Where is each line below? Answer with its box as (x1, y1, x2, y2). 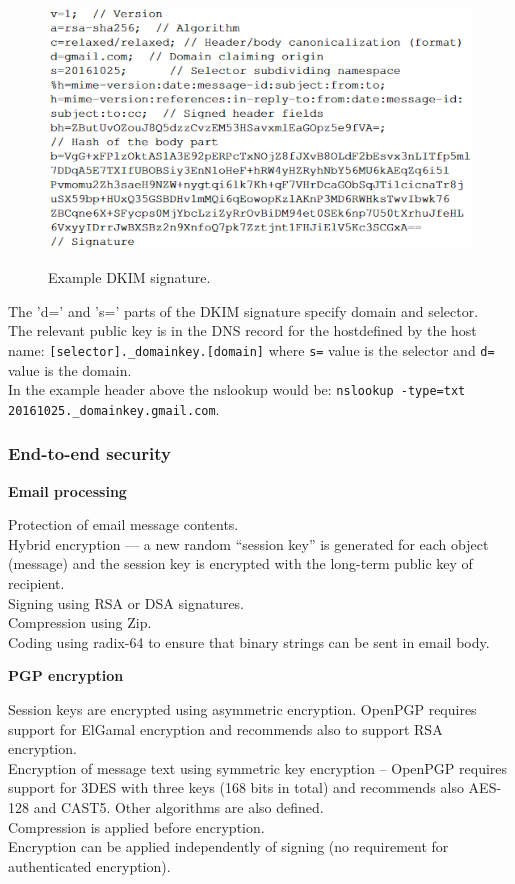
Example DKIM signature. (48, 267, 211, 288)
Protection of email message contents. (8, 514, 239, 535)
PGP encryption (8, 665, 124, 686)
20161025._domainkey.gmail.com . (8, 398, 220, 419)
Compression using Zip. (8, 612, 152, 633)
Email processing (8, 480, 127, 501)
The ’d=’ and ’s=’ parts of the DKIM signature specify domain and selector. (8, 300, 479, 321)
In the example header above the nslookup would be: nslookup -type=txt (8, 379, 466, 400)
